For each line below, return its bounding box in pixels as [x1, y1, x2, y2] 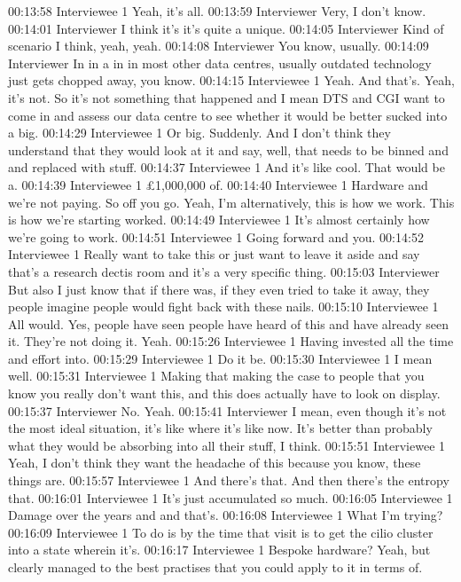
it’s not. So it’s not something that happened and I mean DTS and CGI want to [8, 88, 445, 106]
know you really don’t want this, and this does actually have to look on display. [8, 384, 441, 403]
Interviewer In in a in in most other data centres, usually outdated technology [8, 53, 432, 72]
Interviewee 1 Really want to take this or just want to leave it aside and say [8, 245, 420, 263]
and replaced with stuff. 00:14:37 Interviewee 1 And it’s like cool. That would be [8, 158, 445, 177]
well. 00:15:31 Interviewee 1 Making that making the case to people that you [8, 366, 425, 385]
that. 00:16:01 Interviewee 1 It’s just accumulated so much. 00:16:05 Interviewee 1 [8, 488, 453, 507]
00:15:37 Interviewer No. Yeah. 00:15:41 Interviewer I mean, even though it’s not [8, 401, 447, 420]
